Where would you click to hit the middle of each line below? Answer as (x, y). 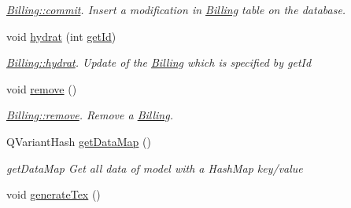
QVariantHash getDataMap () (79, 141)
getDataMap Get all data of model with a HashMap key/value (155, 168)
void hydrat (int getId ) (61, 36)
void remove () (42, 88)
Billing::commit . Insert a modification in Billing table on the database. (176, 9)
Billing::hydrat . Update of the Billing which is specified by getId (159, 62)
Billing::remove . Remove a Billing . (90, 115)
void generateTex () (54, 194)
